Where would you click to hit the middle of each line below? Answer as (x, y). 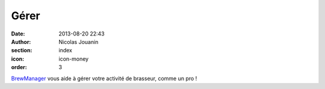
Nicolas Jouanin (79, 41)
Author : (21, 41)
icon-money (74, 59)
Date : (18, 34)
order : (19, 67)
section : (22, 51)
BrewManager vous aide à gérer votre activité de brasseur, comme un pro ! (104, 78)
